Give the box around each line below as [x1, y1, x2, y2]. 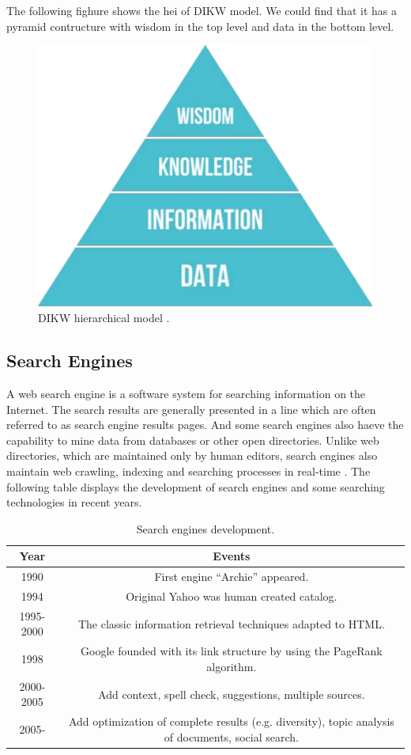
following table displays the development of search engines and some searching [6, 478, 385, 495]
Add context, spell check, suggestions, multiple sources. [98, 685, 365, 702]
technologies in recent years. [6, 494, 142, 510]
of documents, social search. [164, 728, 299, 745]
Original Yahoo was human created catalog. [126, 588, 337, 605]
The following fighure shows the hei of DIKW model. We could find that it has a [6, 2, 397, 18]
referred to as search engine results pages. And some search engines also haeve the [6, 416, 404, 433]
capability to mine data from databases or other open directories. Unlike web [6, 431, 379, 448]
